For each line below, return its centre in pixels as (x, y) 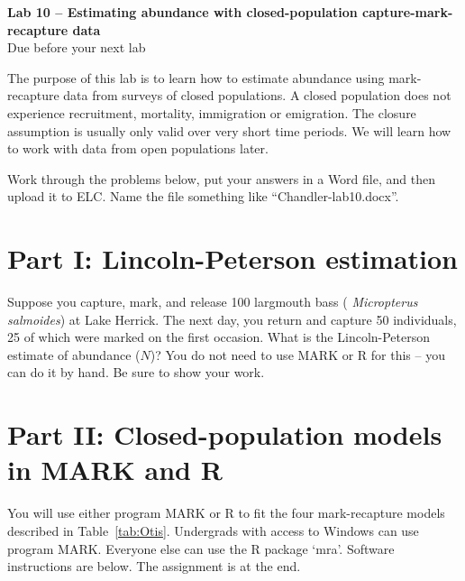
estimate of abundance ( (74, 354)
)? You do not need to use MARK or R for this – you (297, 354)
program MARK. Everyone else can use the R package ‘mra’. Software (201, 548)
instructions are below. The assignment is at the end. (154, 566)
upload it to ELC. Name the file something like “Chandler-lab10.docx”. (203, 196)
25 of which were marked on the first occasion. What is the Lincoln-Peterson (219, 337)
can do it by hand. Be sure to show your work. (136, 372)
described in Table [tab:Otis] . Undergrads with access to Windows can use (213, 530)
